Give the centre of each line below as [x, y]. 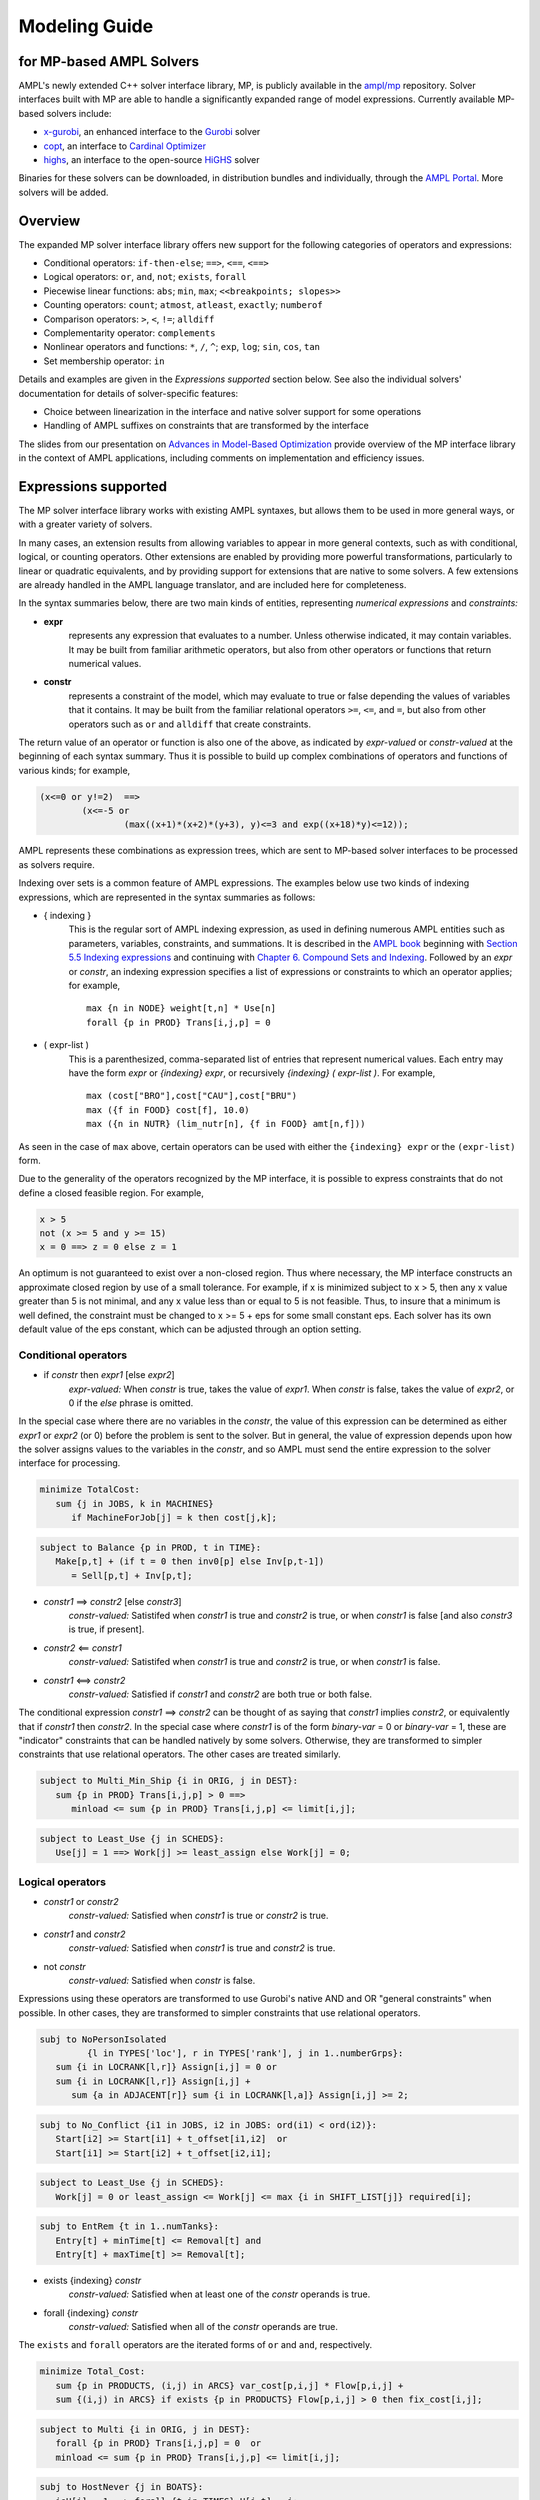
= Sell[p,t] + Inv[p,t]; [132, 1575]
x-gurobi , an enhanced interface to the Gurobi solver [152, 132]
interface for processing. [69, 1463]
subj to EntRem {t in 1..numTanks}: [129, 2226]
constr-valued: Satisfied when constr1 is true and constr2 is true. [202, 1948]
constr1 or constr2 [81, 1901]
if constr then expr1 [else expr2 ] [109, 1375]
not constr [65, 1966]
